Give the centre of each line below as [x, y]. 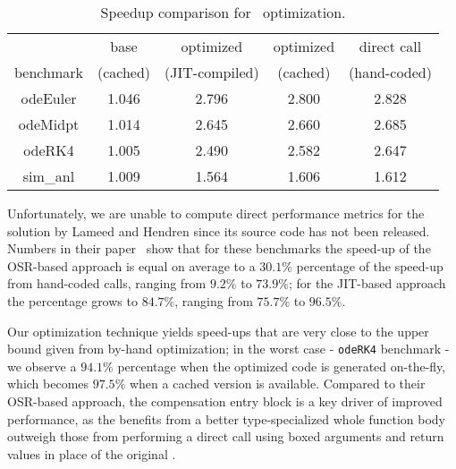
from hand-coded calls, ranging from [107, 283]
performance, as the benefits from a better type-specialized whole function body [227, 418]
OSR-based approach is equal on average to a [131, 265]
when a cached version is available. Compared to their [277, 384]
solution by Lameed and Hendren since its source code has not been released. [219, 230]
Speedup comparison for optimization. [223, 12]
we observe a [42, 366]
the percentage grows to [72, 300]
